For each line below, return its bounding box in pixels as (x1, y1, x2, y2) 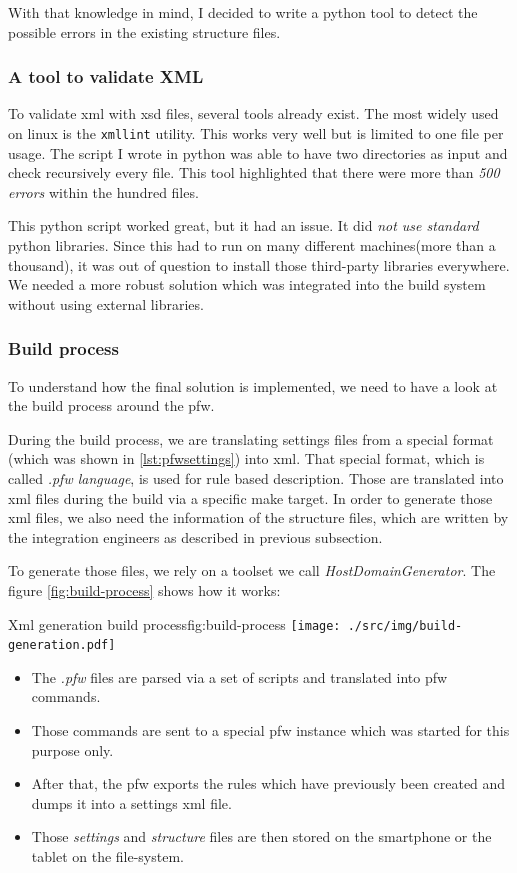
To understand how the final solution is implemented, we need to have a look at (8, 375, 498, 396)
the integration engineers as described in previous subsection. (8, 526, 383, 547)
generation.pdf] (8, 638, 116, 653)
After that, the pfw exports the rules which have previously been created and (31, 773, 506, 794)
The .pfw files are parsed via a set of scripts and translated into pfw (31, 666, 448, 687)
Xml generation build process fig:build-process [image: (8, 613, 341, 634)
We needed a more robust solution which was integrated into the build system (8, 274, 486, 295)
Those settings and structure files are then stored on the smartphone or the (31, 826, 492, 847)
